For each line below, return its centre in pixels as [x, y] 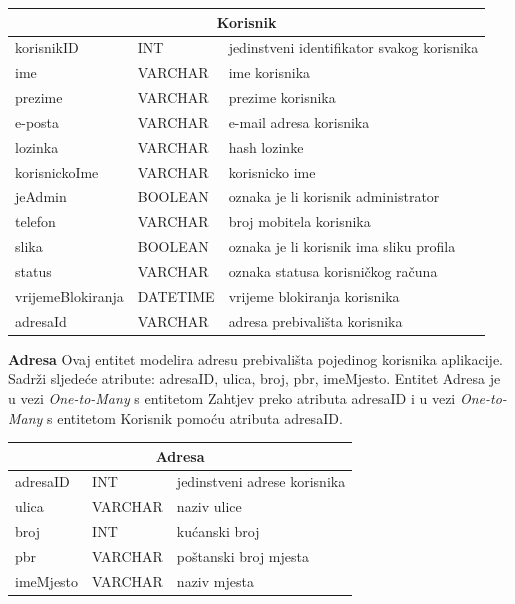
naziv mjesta [215, 580]
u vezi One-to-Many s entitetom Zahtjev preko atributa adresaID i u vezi [232, 397]
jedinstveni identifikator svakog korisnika [353, 47]
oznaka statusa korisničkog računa [333, 270]
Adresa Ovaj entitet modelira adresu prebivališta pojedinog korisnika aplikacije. [255, 358]
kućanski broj [218, 531]
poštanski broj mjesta [242, 555]
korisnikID [47, 47]
